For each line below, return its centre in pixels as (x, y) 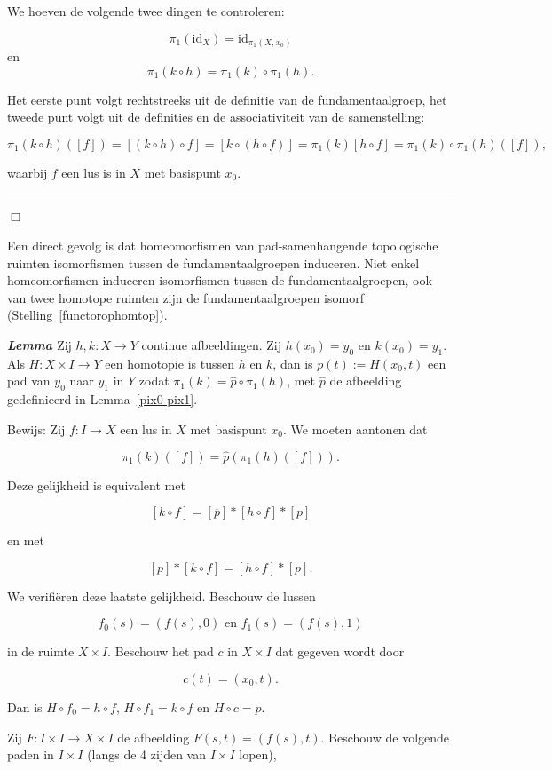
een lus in (146, 429)
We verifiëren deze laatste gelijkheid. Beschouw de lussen (162, 595)
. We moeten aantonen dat (355, 429)
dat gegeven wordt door (340, 651)
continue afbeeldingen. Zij (212, 345)
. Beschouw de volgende (385, 737)
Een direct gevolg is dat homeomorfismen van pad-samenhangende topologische (223, 246)
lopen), (258, 754)
